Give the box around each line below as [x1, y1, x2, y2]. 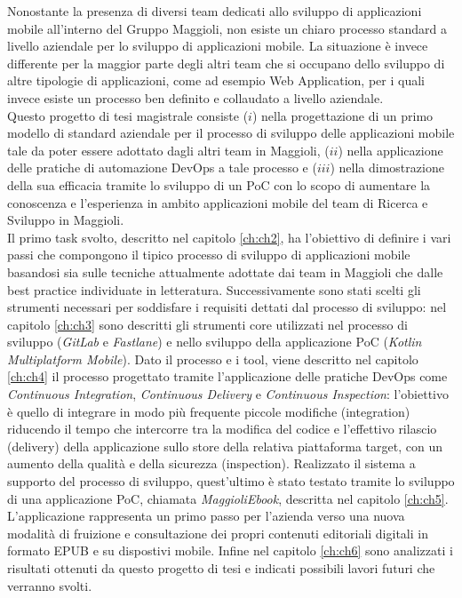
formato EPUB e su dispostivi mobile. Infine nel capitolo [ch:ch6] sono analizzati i [7, 541, 453, 560]
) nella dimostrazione [330, 158, 444, 177]
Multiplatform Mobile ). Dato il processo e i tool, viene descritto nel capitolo [7, 349, 418, 368]
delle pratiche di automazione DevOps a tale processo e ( [7, 158, 317, 177]
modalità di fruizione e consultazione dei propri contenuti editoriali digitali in [7, 523, 428, 542]
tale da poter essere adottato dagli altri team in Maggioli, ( [7, 140, 330, 159]
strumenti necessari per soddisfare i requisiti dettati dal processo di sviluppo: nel [7, 298, 447, 316]
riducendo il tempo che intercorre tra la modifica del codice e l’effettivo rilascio [7, 419, 437, 438]
